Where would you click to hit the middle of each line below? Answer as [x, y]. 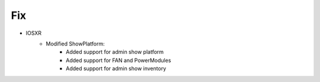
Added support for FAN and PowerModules [119, 60]
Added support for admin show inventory [116, 68]
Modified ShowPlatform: [75, 44]
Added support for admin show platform [115, 52]
